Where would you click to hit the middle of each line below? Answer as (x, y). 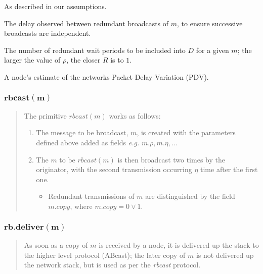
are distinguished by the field (190, 196)
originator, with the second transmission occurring (114, 169)
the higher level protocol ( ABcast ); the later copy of (105, 255)
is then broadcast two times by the (171, 159)
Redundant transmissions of (91, 196)
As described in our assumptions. (55, 6)
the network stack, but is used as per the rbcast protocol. (112, 265)
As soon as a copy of (56, 244)
